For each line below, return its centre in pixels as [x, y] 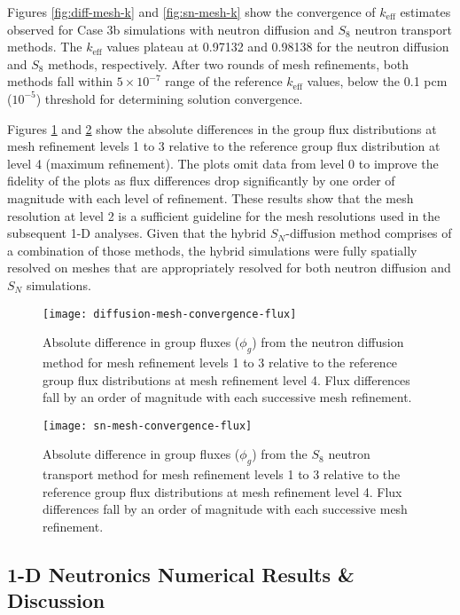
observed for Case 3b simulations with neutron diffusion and [171, 29]
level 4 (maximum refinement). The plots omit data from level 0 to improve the [223, 163]
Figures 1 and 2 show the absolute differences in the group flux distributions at [222, 128]
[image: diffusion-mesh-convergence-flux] [170, 314]
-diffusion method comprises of [369, 233]
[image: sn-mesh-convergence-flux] [148, 426]
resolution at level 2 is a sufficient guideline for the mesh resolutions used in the [224, 215]
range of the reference [224, 81]
